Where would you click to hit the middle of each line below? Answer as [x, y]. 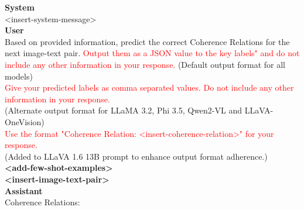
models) [19, 76]
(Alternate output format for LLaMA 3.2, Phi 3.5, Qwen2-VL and [123, 110]
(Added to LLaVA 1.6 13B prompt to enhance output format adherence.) [136, 156]
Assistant [24, 190]
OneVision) [25, 121]
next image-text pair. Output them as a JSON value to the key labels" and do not [152, 53]
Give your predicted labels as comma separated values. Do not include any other [149, 87]
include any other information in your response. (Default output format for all [145, 64]
